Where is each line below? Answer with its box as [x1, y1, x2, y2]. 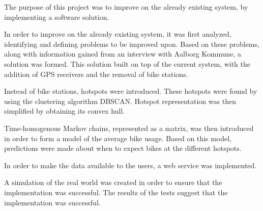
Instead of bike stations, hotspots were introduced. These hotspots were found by [4, 86, 257, 96]
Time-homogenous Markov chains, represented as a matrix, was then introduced [4, 122, 254, 133]
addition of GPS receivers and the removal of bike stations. [4, 68, 188, 79]
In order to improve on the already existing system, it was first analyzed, [4, 29, 231, 39]
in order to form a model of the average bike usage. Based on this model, [4, 133, 231, 143]
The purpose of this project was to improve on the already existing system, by [4, 2, 248, 12]
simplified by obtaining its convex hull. [4, 106, 125, 116]
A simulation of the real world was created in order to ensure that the [4, 177, 222, 188]
